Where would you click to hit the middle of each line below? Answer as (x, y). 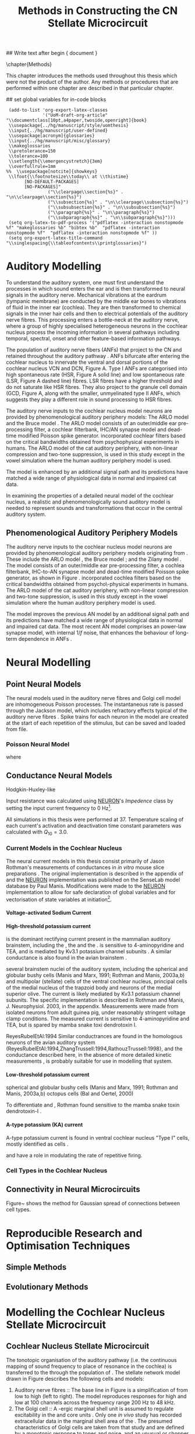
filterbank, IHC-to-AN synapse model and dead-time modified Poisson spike (97, 571)
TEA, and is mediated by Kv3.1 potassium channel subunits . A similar (89, 952)
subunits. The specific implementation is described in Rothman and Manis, (95, 1000)
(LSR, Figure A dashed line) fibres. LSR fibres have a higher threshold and (94, 381)
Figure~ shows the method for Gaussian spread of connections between (93, 1204)
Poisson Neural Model (38, 744)
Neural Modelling (49, 663)
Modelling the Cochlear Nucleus (86, 1312)
